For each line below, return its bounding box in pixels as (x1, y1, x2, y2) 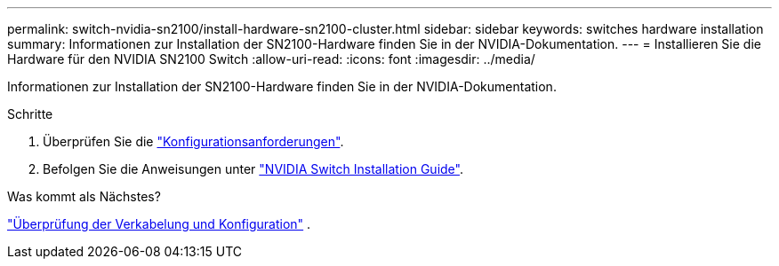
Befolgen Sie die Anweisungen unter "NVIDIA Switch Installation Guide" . (43, 161, 463, 176)
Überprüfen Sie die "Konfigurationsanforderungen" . (43, 134, 344, 149)
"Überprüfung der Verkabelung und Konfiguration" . (7, 216, 311, 231)
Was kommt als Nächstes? (7, 189, 161, 204)
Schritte (7, 106, 53, 121)
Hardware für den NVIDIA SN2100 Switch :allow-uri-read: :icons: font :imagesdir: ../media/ (7, 51, 535, 66)
